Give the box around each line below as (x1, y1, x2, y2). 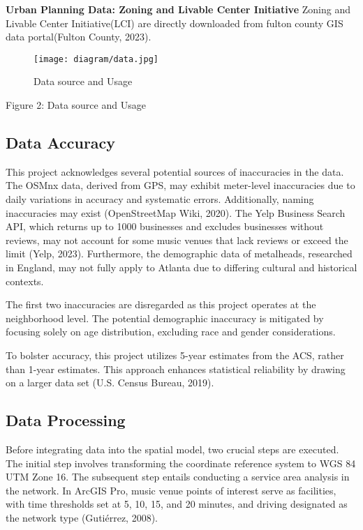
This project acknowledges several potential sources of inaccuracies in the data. (6, 164, 344, 179)
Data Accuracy (6, 132, 116, 153)
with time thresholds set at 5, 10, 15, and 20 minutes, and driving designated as (6, 497, 348, 511)
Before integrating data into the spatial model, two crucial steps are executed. (6, 441, 339, 456)
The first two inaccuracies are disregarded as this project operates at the (6, 297, 316, 312)
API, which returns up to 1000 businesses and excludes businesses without (6, 219, 324, 234)
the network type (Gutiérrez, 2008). (6, 510, 158, 524)
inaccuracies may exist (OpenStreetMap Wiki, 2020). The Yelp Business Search (6, 205, 346, 220)
